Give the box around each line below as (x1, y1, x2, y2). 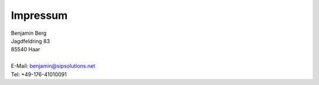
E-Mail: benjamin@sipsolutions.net (11, 63, 96, 70)
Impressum (11, 9, 68, 22)
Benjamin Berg (11, 30, 47, 37)
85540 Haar (11, 46, 41, 53)
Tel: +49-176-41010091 (11, 71, 67, 78)
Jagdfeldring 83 (11, 37, 50, 44)
